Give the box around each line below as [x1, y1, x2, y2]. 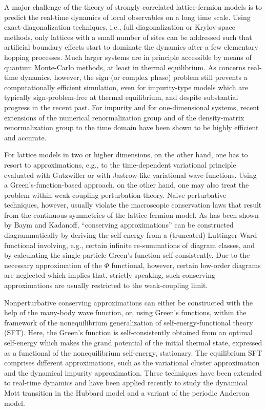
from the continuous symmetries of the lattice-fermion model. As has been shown [4, 209, 259, 220]
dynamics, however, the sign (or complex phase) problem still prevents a [20, 72, 248, 83]
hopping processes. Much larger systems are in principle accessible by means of [4, 51, 252, 62]
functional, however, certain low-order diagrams [111, 259, 261, 270]
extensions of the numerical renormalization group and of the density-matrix [4, 112, 244, 122]
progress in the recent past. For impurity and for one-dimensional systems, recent [4, 101, 260, 112]
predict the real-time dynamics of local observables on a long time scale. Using [4, 11, 251, 22]
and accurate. [4, 132, 47, 142]
